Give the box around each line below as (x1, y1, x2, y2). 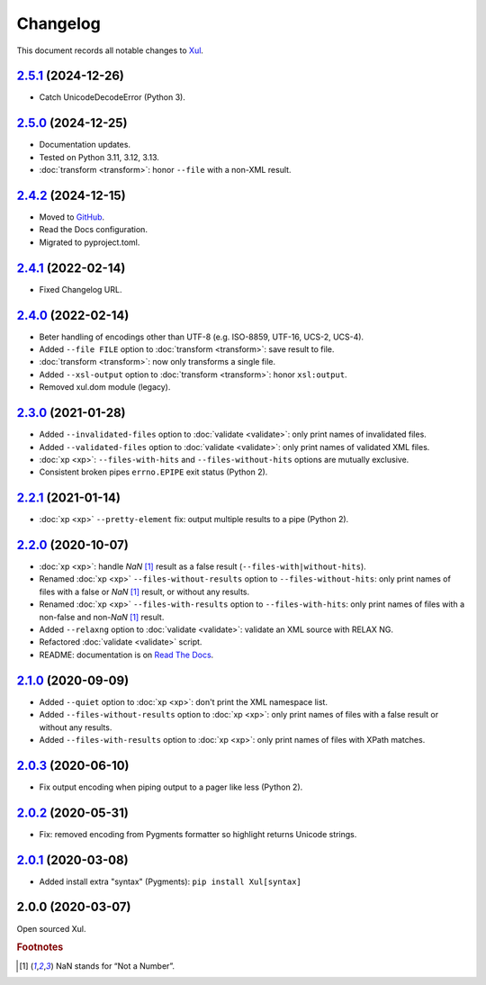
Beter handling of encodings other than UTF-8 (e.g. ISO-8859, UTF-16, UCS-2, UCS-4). (39, 331, 364, 342)
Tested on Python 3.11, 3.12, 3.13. (39, 151, 159, 162)
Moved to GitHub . (39, 212, 105, 222)
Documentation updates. (39, 140, 130, 150)
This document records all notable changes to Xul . (16, 45, 204, 56)
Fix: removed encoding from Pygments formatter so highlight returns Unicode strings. (39, 828, 357, 839)
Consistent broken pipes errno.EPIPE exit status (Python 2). (39, 466, 268, 477)
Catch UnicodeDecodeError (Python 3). (39, 92, 186, 103)
